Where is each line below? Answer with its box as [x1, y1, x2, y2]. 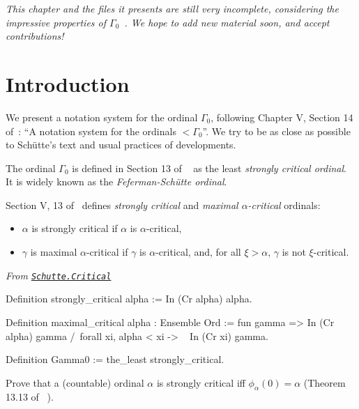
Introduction [6, 69, 130, 98]
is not [282, 245, 306, 259]
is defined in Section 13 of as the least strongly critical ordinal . [72, 160, 347, 175]
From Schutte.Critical [6, 268, 112, 282]
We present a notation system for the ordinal [6, 109, 198, 124]
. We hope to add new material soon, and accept [124, 15, 330, 29]
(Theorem [303, 375, 346, 389]
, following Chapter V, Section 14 [211, 109, 353, 124]
